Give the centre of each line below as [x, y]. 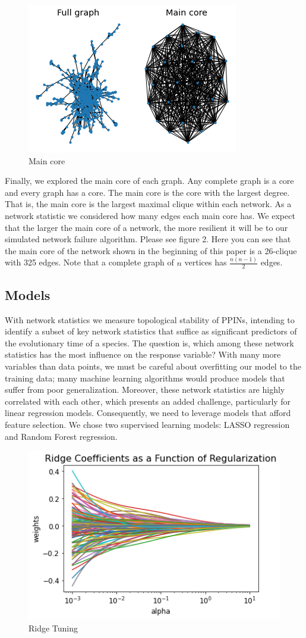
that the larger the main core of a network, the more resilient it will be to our [146, 227]
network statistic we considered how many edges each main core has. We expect [150, 215]
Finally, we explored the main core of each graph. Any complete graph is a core [149, 181]
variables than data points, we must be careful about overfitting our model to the [153, 366]
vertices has [206, 262]
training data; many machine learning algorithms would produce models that [145, 378]
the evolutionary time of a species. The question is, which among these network [149, 343]
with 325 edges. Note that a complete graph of [89, 262]
